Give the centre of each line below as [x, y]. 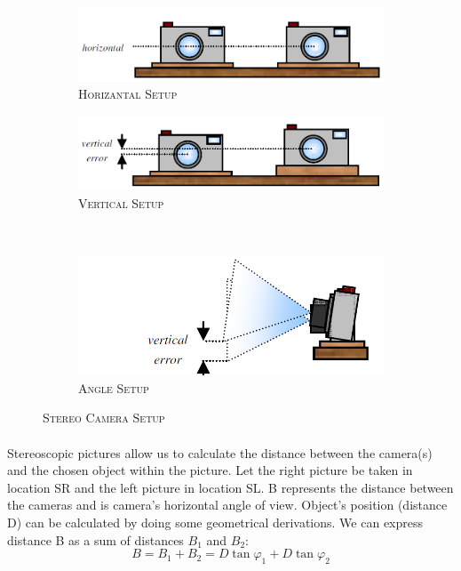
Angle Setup [114, 387]
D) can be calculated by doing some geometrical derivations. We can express [215, 523]
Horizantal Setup [128, 94]
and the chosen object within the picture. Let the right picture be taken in [210, 470]
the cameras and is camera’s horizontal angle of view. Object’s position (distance [227, 505]
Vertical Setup [121, 203]
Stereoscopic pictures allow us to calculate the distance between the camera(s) [220, 452]
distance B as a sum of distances [95, 539]
